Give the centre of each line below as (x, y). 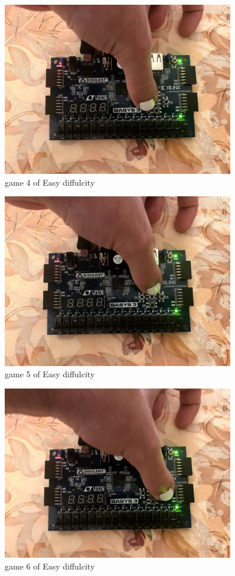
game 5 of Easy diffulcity (50, 374)
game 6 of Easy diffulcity (50, 566)
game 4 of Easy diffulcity (50, 182)
